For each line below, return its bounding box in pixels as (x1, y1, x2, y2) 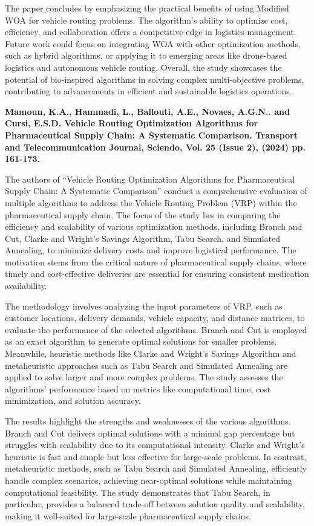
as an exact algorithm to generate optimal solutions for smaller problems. (5, 335, 277, 348)
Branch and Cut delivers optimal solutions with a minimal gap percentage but (5, 426, 295, 439)
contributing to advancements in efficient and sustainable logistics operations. (5, 85, 292, 97)
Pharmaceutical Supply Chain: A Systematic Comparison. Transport (5, 128, 298, 141)
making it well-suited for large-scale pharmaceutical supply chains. (5, 509, 251, 522)
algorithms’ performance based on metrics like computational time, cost (5, 382, 271, 395)
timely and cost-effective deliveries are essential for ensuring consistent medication (5, 267, 309, 280)
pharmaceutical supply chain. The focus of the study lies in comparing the (5, 208, 281, 221)
